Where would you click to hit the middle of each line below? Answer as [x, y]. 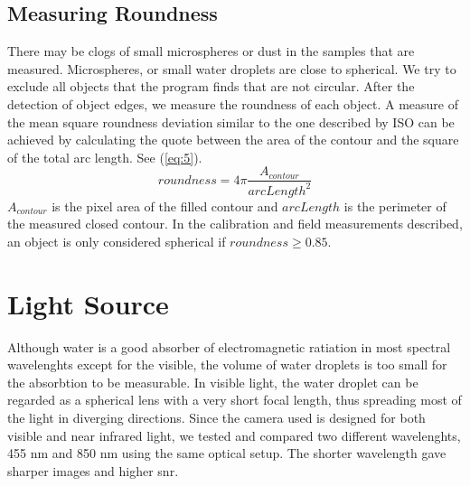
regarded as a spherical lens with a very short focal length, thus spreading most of [235, 400]
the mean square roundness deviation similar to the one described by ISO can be [231, 121]
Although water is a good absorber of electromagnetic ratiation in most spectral [229, 346]
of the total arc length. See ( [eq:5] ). [105, 157]
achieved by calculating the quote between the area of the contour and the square [233, 140]
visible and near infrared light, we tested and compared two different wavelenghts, [234, 435]
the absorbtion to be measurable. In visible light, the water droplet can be [213, 382]
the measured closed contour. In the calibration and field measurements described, [235, 224]
